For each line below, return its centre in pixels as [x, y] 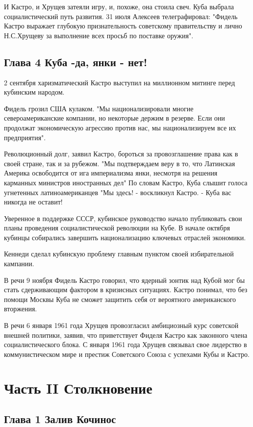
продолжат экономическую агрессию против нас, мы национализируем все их [120, 127]
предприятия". [25, 137]
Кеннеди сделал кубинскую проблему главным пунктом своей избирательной [119, 254]
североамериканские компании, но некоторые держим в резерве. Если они [114, 118]
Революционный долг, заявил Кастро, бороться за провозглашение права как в [121, 154]
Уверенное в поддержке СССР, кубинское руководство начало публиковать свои [123, 218]
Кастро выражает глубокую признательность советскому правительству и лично [123, 26]
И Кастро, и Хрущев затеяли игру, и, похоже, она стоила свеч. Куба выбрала [119, 6]
